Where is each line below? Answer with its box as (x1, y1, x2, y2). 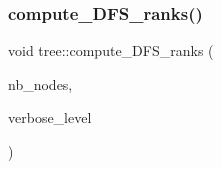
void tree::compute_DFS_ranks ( (8, 40, 214, 61)
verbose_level (8, 107, 92, 128)
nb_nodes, (8, 73, 73, 94)
